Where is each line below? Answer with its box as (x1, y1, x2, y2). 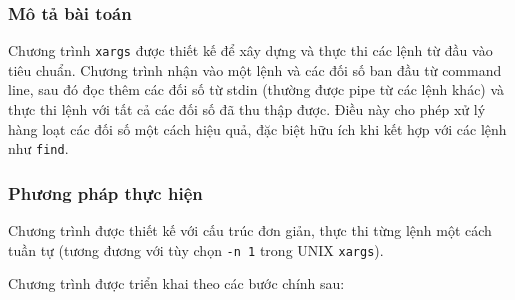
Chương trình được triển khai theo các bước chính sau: (8, 273, 345, 294)
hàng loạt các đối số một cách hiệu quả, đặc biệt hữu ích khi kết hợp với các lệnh (8, 118, 507, 139)
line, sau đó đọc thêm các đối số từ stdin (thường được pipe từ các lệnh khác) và (8, 79, 505, 100)
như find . (8, 138, 69, 159)
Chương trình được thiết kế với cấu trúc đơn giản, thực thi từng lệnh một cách (8, 220, 492, 241)
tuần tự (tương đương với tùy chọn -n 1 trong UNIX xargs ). (8, 239, 384, 260)
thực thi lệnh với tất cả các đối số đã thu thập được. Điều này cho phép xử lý (8, 99, 486, 120)
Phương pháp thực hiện (8, 180, 203, 205)
